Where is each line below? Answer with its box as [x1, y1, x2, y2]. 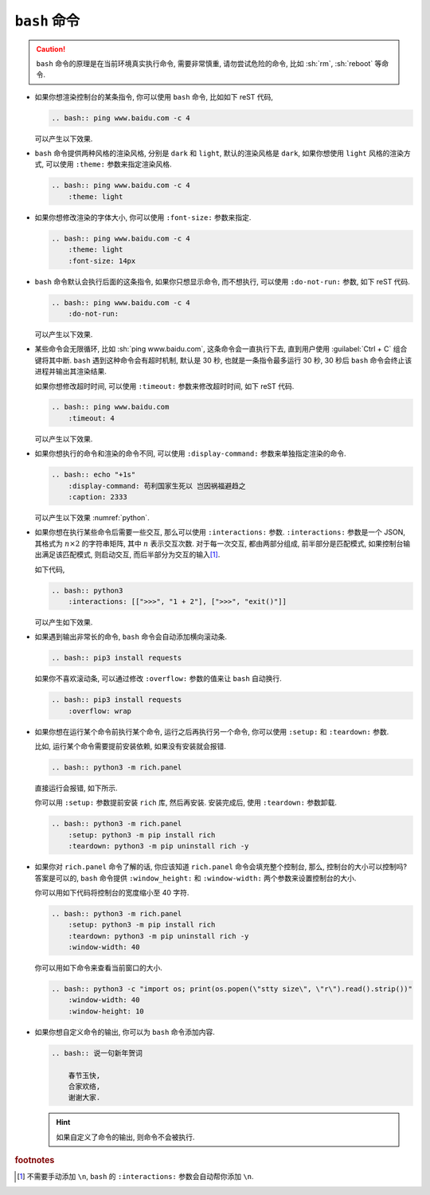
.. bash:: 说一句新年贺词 [51, 1048, 143, 1057]
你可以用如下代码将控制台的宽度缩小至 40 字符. [34, 887, 190, 897]
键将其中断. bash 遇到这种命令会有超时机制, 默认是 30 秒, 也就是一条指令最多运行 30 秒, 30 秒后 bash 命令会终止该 [34, 355, 412, 365]
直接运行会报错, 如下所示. [34, 783, 119, 793]
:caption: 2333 [68, 492, 127, 502]
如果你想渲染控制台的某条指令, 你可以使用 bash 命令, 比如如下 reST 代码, [34, 92, 274, 101]
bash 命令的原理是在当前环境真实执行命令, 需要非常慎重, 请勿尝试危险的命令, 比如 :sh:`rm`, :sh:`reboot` [36, 58, 373, 68]
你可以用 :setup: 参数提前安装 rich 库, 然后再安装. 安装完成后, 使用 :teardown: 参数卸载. [34, 797, 338, 808]
